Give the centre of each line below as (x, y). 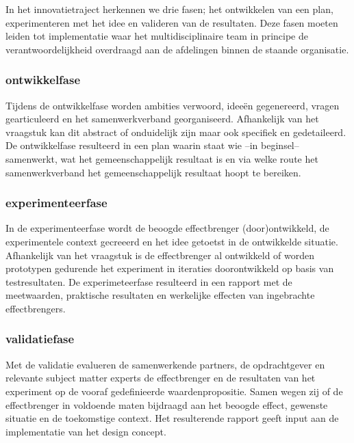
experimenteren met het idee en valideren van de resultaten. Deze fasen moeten (172, 22)
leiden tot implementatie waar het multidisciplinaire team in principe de (157, 36)
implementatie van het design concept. (86, 431)
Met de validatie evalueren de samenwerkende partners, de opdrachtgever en (165, 364)
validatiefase (40, 339)
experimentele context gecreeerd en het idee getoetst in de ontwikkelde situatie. (172, 241)
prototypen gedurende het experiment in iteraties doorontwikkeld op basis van (170, 268)
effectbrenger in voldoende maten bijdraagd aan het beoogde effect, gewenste (167, 404)
